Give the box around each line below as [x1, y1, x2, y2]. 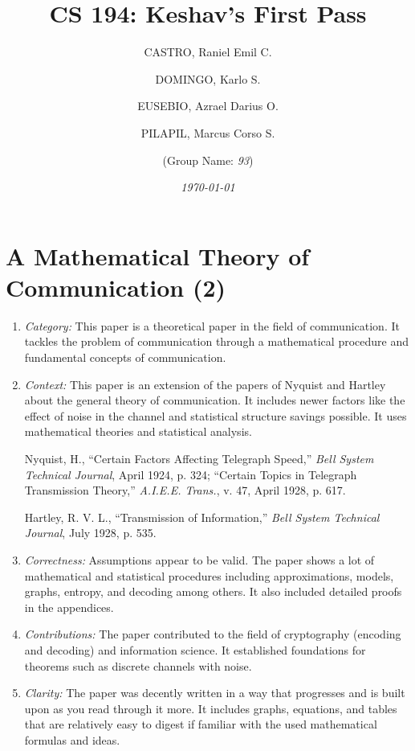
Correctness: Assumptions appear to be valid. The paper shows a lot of [24, 551, 375, 568]
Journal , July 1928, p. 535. [24, 524, 157, 541]
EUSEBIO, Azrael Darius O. [137, 97, 279, 114]
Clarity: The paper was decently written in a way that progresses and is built [24, 684, 405, 701]
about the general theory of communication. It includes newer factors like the [24, 392, 405, 408]
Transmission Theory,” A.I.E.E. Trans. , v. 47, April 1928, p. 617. [24, 482, 346, 499]
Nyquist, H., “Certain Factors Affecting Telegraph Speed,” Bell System [24, 449, 374, 466]
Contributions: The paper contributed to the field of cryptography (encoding [24, 626, 401, 642]
